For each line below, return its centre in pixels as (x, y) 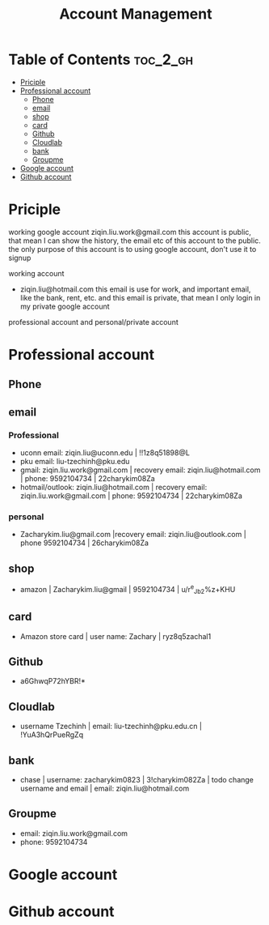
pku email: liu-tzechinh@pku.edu (75, 462)
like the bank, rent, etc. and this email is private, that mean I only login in (140, 297)
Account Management (136, 14)
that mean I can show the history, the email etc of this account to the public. (134, 241)
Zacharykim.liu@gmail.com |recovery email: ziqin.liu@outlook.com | (133, 535)
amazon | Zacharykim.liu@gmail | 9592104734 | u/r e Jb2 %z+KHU (128, 590)
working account (36, 273)
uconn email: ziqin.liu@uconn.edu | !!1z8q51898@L (105, 453)
